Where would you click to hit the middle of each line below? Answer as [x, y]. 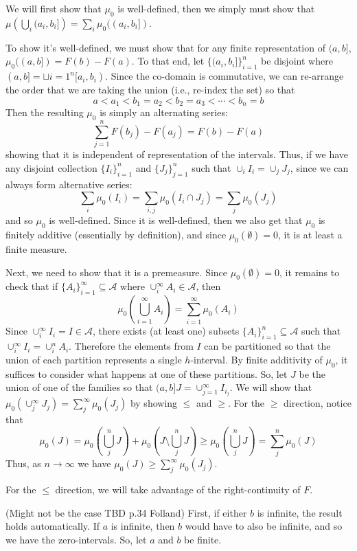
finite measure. [36, 249]
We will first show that [54, 8]
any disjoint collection [51, 167]
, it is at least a [310, 235]
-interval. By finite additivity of [256, 359]
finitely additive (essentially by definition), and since [116, 235]
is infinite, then [143, 526]
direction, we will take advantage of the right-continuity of [178, 490]
